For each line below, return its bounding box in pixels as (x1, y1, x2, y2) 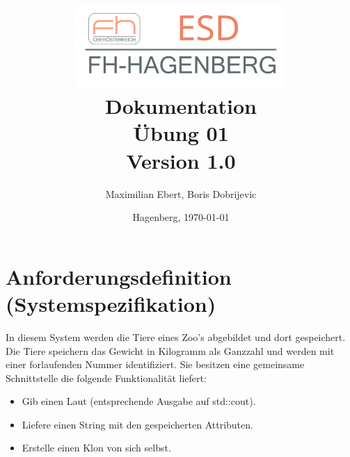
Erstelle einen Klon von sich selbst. (22, 440, 171, 455)
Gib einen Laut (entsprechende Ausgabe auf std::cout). (22, 394, 256, 408)
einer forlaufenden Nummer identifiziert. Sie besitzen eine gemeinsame (6, 357, 305, 372)
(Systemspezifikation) (6, 289, 216, 317)
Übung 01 (133, 119, 229, 147)
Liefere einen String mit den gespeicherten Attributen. (22, 417, 253, 431)
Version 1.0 (126, 146, 236, 174)
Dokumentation (105, 92, 257, 120)
